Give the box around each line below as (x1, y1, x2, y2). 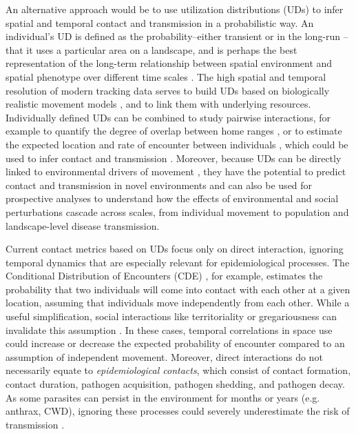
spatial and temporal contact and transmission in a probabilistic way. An (6, 15, 314, 30)
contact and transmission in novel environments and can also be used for (6, 177, 313, 192)
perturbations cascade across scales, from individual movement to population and (6, 204, 349, 219)
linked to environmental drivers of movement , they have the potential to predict (6, 164, 346, 179)
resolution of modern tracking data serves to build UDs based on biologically (6, 83, 330, 97)
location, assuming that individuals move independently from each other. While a (6, 295, 350, 310)
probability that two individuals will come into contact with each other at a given (6, 282, 350, 296)
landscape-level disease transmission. (6, 218, 160, 233)
